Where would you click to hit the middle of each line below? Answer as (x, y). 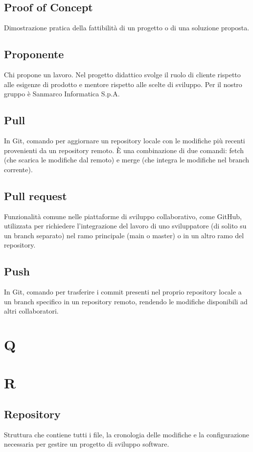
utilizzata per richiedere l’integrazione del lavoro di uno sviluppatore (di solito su (125, 226)
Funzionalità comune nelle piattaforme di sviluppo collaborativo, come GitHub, (123, 216)
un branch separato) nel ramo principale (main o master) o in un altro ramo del (124, 235)
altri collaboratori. (31, 311)
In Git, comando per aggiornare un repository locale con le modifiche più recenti (125, 140)
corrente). (18, 169)
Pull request (35, 195)
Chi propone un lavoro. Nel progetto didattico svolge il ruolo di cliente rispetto (122, 74)
